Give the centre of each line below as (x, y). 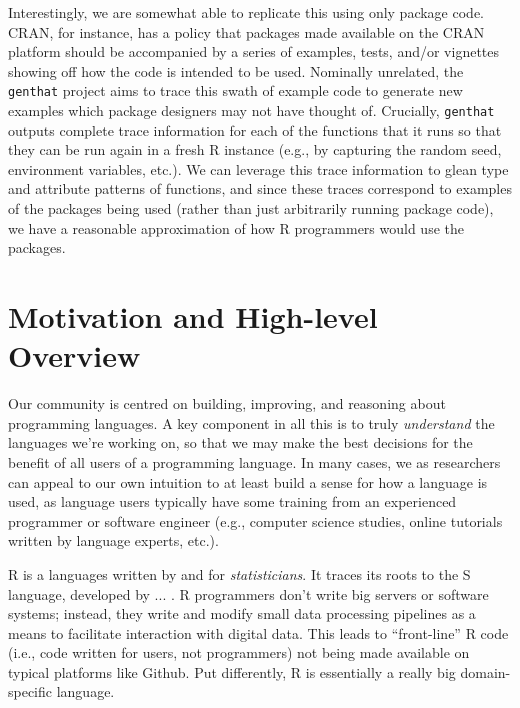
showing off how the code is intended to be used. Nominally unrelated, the (236, 70)
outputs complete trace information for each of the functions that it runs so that (255, 129)
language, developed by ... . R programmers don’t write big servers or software (248, 593)
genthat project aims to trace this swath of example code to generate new (235, 90)
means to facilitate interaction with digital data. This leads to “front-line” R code (258, 632)
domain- (485, 671)
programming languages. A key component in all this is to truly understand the (251, 422)
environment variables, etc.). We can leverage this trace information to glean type (258, 168)
